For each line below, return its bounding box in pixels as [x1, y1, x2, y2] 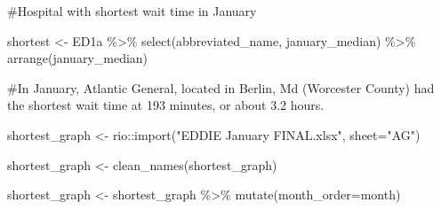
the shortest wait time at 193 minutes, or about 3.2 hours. [7, 96, 325, 114]
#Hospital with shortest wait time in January [7, 2, 257, 19]
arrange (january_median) [7, 49, 148, 67]
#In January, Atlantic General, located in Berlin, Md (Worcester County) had [7, 78, 435, 97]
